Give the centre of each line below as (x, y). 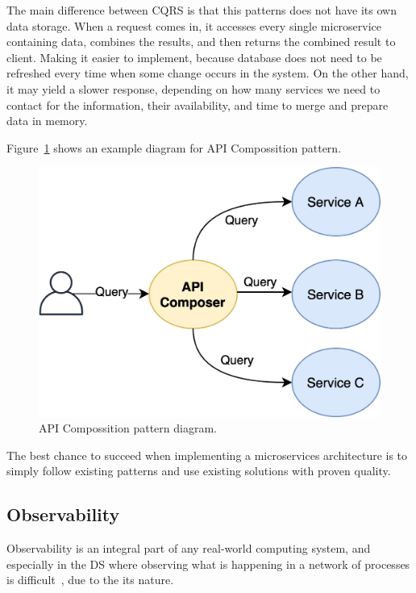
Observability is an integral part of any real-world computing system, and (189, 548)
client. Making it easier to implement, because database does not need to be (194, 57)
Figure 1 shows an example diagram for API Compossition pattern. (174, 147)
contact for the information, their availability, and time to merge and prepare (198, 104)
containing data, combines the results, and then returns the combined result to (201, 42)
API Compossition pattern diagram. (128, 428)
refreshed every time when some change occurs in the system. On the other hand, (208, 73)
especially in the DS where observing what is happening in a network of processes (208, 564)
